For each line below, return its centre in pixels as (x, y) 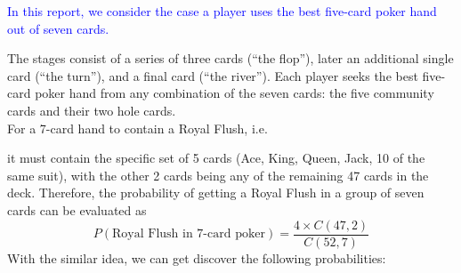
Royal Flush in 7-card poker (189, 234)
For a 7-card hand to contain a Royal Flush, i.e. (137, 128)
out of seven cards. (58, 28)
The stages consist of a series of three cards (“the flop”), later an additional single (230, 58)
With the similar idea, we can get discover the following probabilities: (197, 257)
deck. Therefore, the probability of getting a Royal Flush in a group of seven (216, 193)
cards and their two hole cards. (92, 110)
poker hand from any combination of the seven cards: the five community (235, 93)
